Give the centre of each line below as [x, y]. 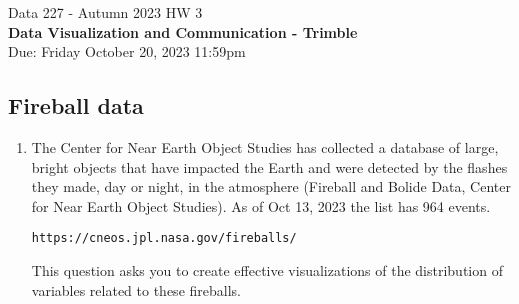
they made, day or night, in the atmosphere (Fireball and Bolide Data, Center [271, 186]
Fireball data [76, 105]
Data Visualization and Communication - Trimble [183, 31]
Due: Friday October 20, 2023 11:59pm [127, 51]
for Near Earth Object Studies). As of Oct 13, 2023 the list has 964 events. [261, 205]
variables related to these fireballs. [136, 289]
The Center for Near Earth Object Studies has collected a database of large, [265, 146]
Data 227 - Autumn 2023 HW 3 [105, 12]
